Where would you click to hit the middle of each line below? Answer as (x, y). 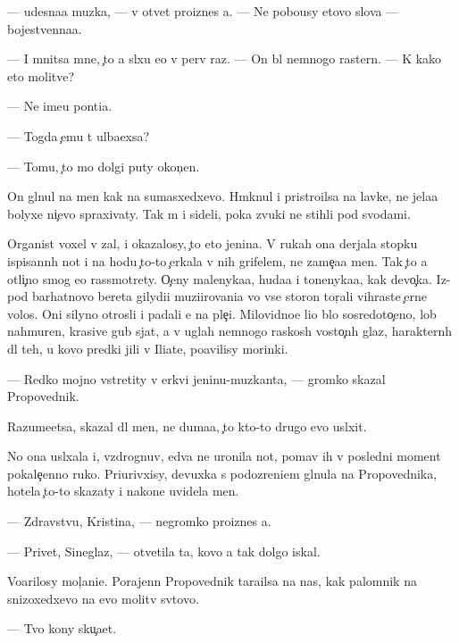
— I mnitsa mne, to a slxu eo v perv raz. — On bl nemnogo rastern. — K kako (225, 58)
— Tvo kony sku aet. (62, 628)
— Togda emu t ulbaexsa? (79, 135)
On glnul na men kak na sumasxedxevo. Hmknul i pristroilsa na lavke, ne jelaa (223, 196)
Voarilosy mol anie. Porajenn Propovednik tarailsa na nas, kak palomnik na (212, 581)
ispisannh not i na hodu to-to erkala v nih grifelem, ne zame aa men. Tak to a (217, 260)
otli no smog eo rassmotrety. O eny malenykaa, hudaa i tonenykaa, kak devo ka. (220, 278)
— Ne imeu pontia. (60, 106)
